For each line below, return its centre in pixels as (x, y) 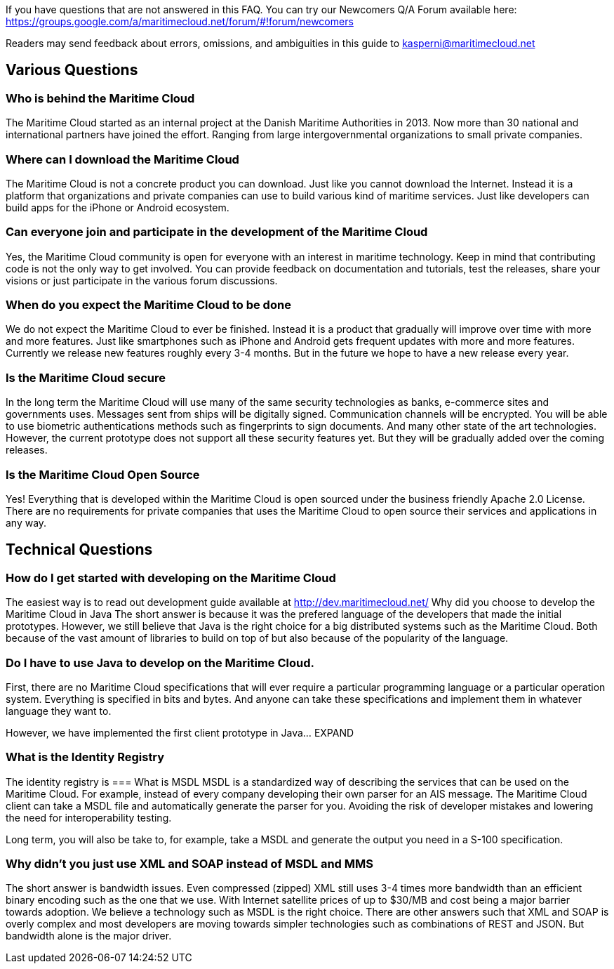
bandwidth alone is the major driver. (89, 936)
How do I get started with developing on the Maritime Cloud (171, 578)
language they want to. (59, 711)
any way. (26, 522)
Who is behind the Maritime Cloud (100, 98)
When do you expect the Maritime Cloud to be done (148, 305)
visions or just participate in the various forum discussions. (142, 280)
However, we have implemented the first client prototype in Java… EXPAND (180, 732)
